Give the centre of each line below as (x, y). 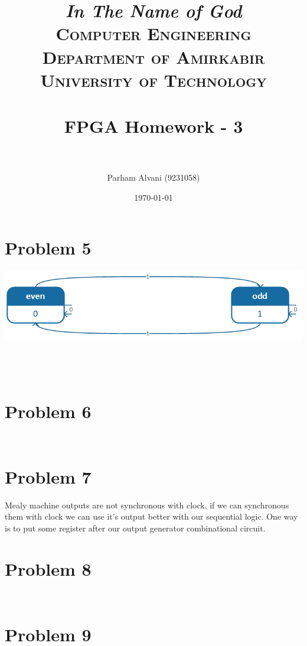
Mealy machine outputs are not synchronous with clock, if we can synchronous (147, 505)
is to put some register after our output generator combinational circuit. (135, 528)
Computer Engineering (153, 33)
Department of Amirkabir (153, 56)
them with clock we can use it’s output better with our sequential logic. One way (151, 516)
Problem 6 (48, 411)
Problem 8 (48, 568)
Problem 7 (48, 476)
